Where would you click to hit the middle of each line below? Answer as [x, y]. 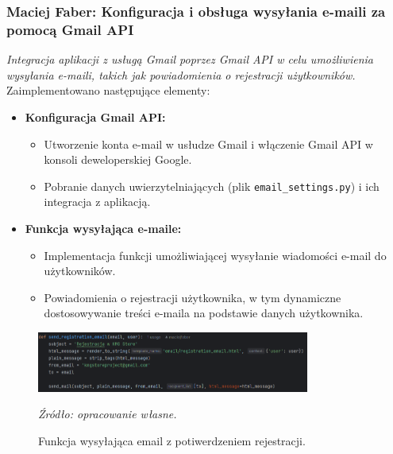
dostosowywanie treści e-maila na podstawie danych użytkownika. [204, 313]
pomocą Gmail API [70, 29]
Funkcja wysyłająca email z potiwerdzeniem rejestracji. [172, 440]
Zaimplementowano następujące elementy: [108, 90]
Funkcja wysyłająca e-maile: [103, 228]
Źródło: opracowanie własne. [108, 414]
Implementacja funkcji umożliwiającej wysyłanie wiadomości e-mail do [215, 255]
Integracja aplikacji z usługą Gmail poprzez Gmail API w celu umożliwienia [190, 59]
